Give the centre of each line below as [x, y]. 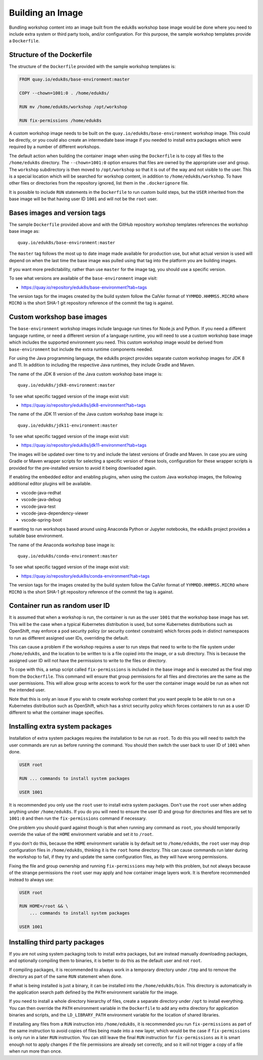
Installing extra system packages [60, 727]
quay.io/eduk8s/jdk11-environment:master [68, 425]
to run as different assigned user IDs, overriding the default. [69, 638]
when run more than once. [36, 1051]
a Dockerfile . [24, 41]
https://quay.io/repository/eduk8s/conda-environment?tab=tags [85, 576]
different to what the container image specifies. [56, 712]
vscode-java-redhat [41, 493]
